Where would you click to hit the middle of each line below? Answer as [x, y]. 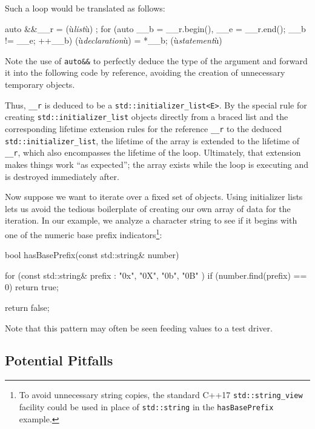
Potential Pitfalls [59, 360]
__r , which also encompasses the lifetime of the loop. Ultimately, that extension [153, 152]
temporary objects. [40, 85]
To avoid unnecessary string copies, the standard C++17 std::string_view [161, 395]
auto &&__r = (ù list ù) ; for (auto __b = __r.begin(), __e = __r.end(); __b [155, 28]
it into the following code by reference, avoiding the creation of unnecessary [145, 72]
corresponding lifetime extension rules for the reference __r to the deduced [144, 128]
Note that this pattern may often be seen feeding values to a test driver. [139, 328]
